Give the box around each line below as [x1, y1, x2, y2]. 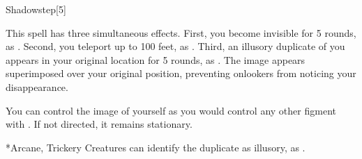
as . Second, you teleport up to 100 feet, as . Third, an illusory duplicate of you [6, 39, 345, 53]
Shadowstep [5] [6, 2, 66, 16]
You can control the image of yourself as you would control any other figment [6, 103, 336, 117]
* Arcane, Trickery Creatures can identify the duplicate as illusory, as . [6, 140, 306, 154]
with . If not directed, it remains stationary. [6, 117, 193, 131]
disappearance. [6, 79, 68, 94]
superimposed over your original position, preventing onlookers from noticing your [6, 66, 356, 81]
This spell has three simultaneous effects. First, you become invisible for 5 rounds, [6, 25, 356, 40]
